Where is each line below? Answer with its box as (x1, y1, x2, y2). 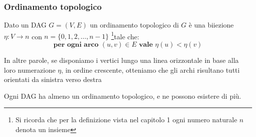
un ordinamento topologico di (90, 20, 179, 30)
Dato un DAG (4, 20, 47, 30)
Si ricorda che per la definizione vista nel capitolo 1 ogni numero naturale (15, 114, 237, 125)
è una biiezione (189, 20, 234, 30)
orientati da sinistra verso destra (4, 74, 102, 84)
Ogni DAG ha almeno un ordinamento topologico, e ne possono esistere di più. (4, 90, 241, 101)
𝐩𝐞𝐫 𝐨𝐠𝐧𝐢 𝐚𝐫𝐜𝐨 (53, 41, 98, 49)
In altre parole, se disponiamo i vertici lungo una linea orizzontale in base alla (4, 55, 239, 65)
